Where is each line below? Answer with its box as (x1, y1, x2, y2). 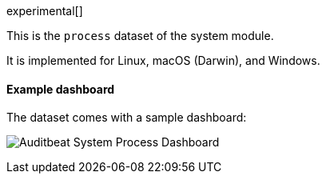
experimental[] (6, 4, 83, 18)
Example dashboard (6, 82, 115, 96)
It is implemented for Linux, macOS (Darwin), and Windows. (6, 54, 320, 67)
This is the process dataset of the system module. (6, 29, 274, 42)
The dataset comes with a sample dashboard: (6, 110, 247, 125)
